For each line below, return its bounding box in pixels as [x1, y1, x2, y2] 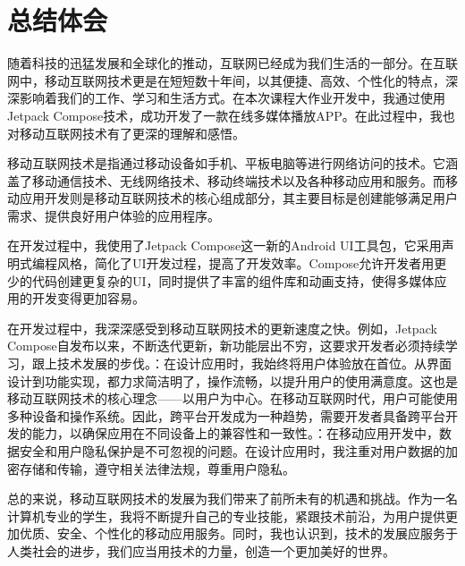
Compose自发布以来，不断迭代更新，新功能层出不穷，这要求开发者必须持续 [7, 336, 445, 355]
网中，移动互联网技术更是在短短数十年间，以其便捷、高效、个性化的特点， [7, 71, 445, 89]
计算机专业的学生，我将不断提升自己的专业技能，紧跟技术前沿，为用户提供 [7, 506, 445, 525]
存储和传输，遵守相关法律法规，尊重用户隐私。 [19, 459, 295, 477]
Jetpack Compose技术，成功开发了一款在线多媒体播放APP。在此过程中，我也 [7, 106, 455, 124]
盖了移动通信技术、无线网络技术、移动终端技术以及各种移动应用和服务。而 [7, 171, 445, 190]
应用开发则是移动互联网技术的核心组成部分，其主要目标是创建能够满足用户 [19, 189, 458, 207]
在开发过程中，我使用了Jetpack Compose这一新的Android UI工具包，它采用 [7, 236, 442, 255]
